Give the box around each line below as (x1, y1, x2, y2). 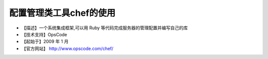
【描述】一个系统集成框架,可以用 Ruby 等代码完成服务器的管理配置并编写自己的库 (21, 25, 188, 31)
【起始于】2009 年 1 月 (21, 39, 69, 45)
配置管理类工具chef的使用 (9, 7, 116, 18)
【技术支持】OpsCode (21, 31, 67, 37)
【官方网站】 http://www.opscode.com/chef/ (21, 45, 114, 52)
